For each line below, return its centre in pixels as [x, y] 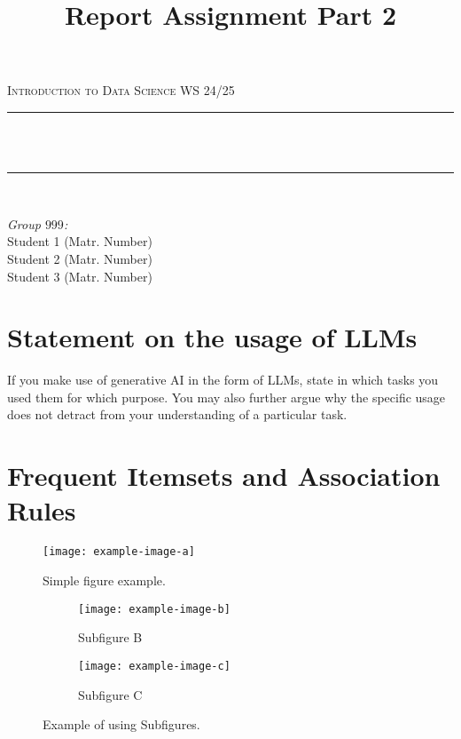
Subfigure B [110, 637]
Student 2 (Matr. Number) [80, 258]
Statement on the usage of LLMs [212, 337]
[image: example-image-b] [154, 609]
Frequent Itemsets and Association [224, 476]
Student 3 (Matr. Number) [80, 276]
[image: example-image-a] [119, 552]
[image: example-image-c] [154, 666]
